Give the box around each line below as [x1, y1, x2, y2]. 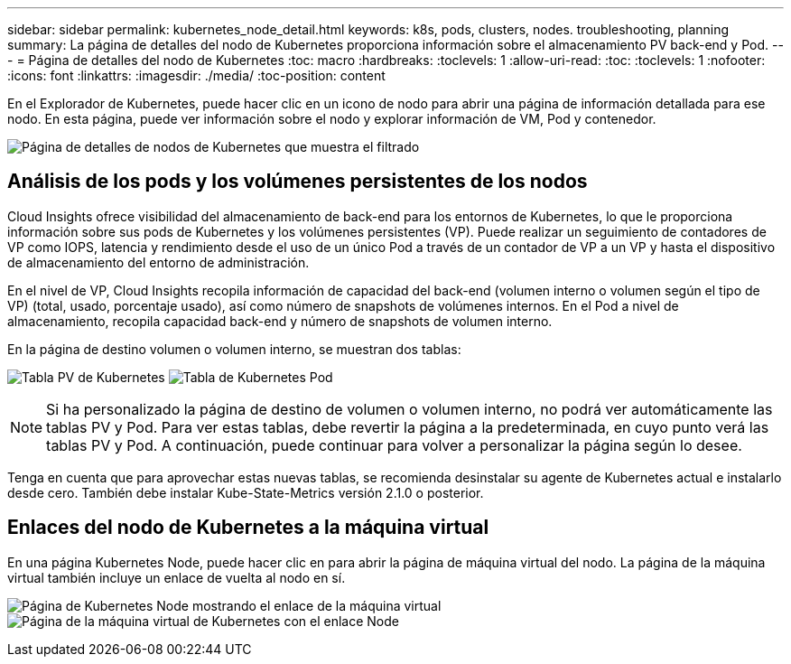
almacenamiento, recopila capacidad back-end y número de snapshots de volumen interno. [7, 313, 553, 329]
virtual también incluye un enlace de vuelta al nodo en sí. [7, 569, 346, 585]
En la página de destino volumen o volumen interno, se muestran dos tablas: [7, 341, 461, 357]
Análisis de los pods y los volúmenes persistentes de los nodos [7, 170, 588, 193]
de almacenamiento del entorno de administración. [7, 254, 310, 270]
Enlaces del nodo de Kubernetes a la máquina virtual [7, 516, 489, 539]
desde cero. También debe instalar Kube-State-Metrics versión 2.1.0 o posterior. [7, 484, 484, 500]
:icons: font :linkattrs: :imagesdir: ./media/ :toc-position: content [7, 68, 386, 83]
